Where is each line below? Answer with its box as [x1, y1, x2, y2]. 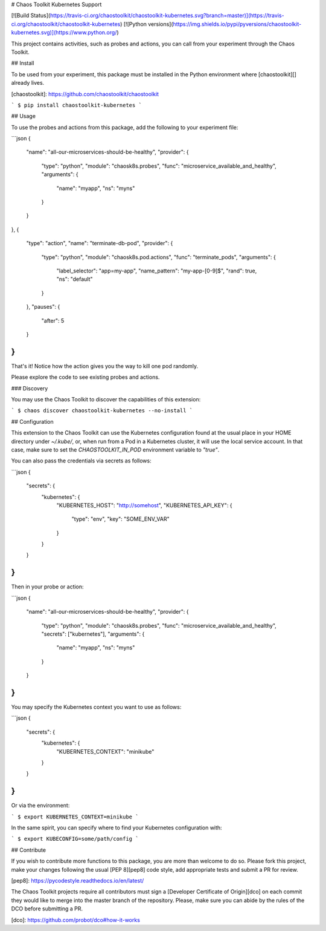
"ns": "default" [56, 275, 93, 283]
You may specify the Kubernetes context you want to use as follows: [11, 703, 182, 711]
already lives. [11, 79, 45, 87]
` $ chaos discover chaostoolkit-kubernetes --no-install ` [11, 407, 193, 414]
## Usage [11, 113, 36, 120]
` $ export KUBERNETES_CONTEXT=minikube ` [11, 813, 139, 820]
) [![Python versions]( [120, 20, 173, 27]
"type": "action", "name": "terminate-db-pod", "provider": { [26, 240, 173, 247]
